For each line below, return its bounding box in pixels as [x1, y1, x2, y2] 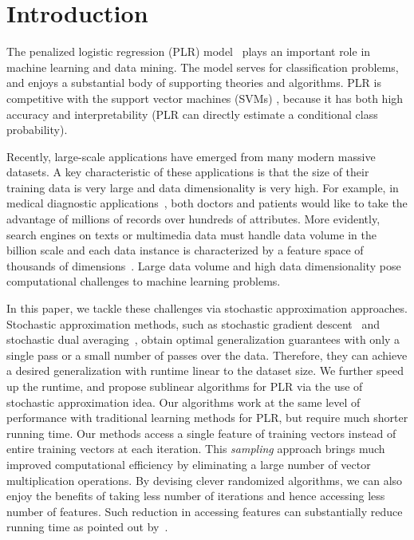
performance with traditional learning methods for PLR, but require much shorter [6, 409, 408, 426]
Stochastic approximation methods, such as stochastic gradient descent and [6, 315, 380, 332]
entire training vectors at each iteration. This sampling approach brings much [6, 440, 385, 457]
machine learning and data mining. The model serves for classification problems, [6, 58, 399, 75]
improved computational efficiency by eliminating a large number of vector [6, 455, 371, 472]
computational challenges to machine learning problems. [6, 273, 281, 290]
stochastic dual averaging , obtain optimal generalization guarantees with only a [6, 331, 400, 348]
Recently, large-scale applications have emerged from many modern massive [6, 148, 376, 164]
